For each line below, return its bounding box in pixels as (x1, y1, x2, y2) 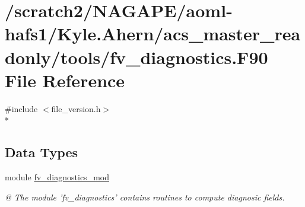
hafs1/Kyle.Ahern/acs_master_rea (5, 21, 301, 46)
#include (5, 102, 38, 114)
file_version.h (51, 102, 101, 114)
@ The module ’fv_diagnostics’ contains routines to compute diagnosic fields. (5, 190, 285, 203)
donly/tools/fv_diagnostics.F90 (5, 44, 268, 69)
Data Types (5, 143, 78, 161)
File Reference (5, 68, 125, 92)
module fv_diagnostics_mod (5, 171, 109, 183)
